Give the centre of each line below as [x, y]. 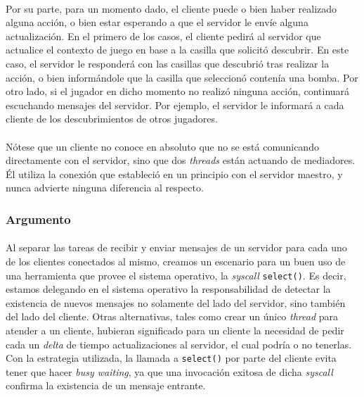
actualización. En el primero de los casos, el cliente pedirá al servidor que [163, 36]
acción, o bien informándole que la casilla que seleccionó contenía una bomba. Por [182, 77]
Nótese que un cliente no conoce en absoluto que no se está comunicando [162, 146]
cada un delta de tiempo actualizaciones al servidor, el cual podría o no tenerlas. [179, 344]
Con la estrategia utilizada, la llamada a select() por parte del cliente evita [171, 358]
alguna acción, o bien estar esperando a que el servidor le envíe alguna [157, 22]
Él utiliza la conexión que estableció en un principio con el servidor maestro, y [174, 174]
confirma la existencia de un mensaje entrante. [106, 385]
